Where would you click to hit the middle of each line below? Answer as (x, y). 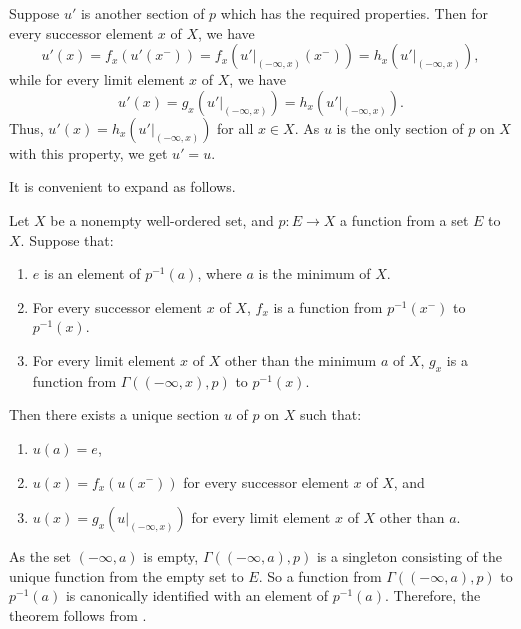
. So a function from (320, 575)
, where (219, 273)
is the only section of (400, 127)
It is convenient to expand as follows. (122, 186)
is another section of (142, 13)
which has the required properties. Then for (354, 13)
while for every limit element (97, 79)
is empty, (171, 556)
